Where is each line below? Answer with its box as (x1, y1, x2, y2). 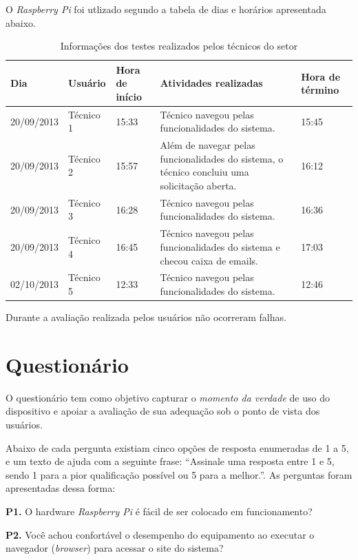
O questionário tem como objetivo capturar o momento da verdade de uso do (6, 390, 330, 404)
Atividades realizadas (160, 76, 263, 90)
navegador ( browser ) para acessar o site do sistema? (6, 541, 224, 555)
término (301, 83, 339, 97)
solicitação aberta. (160, 178, 237, 193)
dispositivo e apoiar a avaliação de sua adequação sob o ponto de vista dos (6, 404, 320, 418)
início (116, 89, 142, 103)
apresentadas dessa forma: (6, 481, 116, 495)
